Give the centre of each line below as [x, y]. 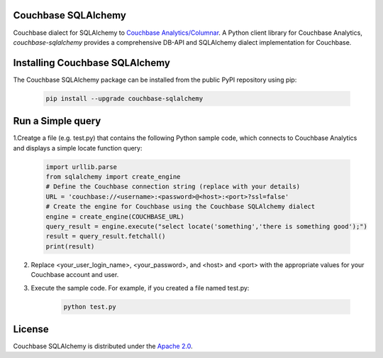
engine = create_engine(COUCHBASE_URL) [115, 216]
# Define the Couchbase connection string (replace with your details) [173, 187]
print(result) [70, 246]
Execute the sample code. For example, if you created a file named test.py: [140, 288]
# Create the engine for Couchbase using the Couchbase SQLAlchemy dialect [181, 207]
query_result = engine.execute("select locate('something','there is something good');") [207, 227]
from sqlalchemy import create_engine [113, 177]
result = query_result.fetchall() [106, 237]
